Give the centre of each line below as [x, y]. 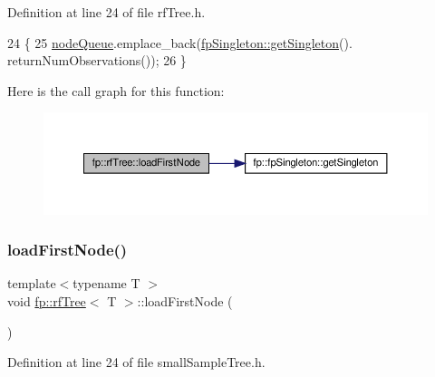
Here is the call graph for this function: [116, 90]
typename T [106, 283]
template [32, 283]
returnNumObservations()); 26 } [97, 60]
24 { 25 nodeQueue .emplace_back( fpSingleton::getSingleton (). [180, 42]
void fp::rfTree [47, 300]
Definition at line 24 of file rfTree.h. [106, 12]
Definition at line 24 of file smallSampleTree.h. [136, 362]
